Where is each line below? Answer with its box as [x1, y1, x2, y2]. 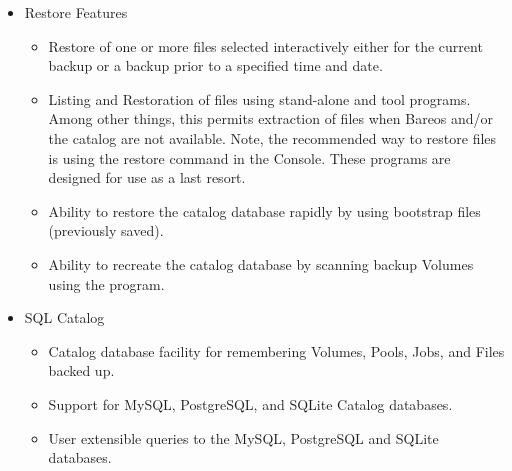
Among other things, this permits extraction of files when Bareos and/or [48, 108, 494, 129]
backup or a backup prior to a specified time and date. [48, 55, 383, 76]
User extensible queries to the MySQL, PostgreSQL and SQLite [48, 427, 439, 448]
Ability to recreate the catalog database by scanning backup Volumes [48, 253, 474, 274]
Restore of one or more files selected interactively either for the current [48, 35, 483, 56]
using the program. [48, 273, 165, 294]
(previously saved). [48, 220, 164, 241]
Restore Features [24, 2, 128, 22]
